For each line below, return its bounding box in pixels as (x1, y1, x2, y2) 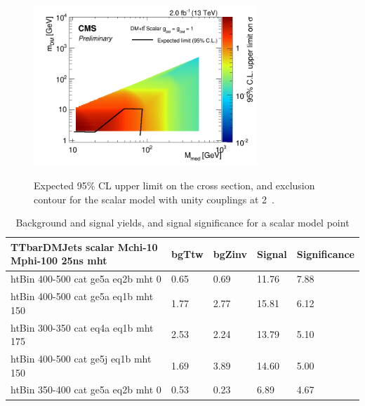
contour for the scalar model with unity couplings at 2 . (34, 191, 274, 206)
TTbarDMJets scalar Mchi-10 (11, 239, 158, 254)
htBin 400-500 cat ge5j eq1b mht (11, 351, 152, 366)
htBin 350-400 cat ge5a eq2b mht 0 (11, 382, 161, 397)
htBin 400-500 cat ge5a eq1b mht (11, 289, 154, 304)
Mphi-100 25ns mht (11, 253, 107, 268)
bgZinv (213, 246, 248, 261)
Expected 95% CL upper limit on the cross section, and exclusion (34, 178, 315, 193)
